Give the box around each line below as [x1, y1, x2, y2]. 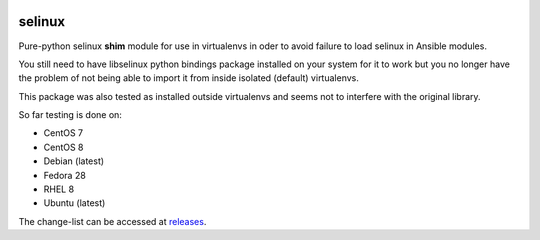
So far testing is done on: [18, 109, 122, 121]
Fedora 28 [43, 169, 87, 181]
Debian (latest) [43, 155, 105, 167]
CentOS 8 [43, 141, 84, 153]
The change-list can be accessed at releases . [18, 215, 207, 227]
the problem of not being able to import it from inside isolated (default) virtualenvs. [18, 72, 359, 84]
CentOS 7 [43, 127, 84, 139]
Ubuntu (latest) [43, 197, 106, 209]
